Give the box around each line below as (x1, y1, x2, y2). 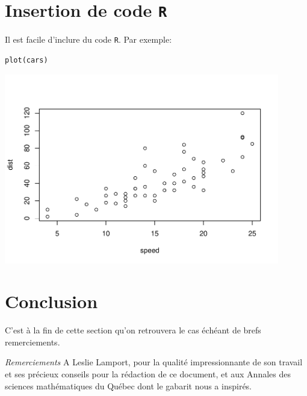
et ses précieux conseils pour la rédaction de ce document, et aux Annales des (5, 368, 291, 380)
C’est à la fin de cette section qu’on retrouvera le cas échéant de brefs (5, 324, 261, 336)
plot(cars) (5, 55, 48, 64)
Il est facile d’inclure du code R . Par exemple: (5, 33, 172, 46)
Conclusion (5, 289, 98, 314)
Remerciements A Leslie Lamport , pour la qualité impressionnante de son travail (5, 356, 303, 368)
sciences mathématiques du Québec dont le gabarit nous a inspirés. (5, 379, 252, 392)
